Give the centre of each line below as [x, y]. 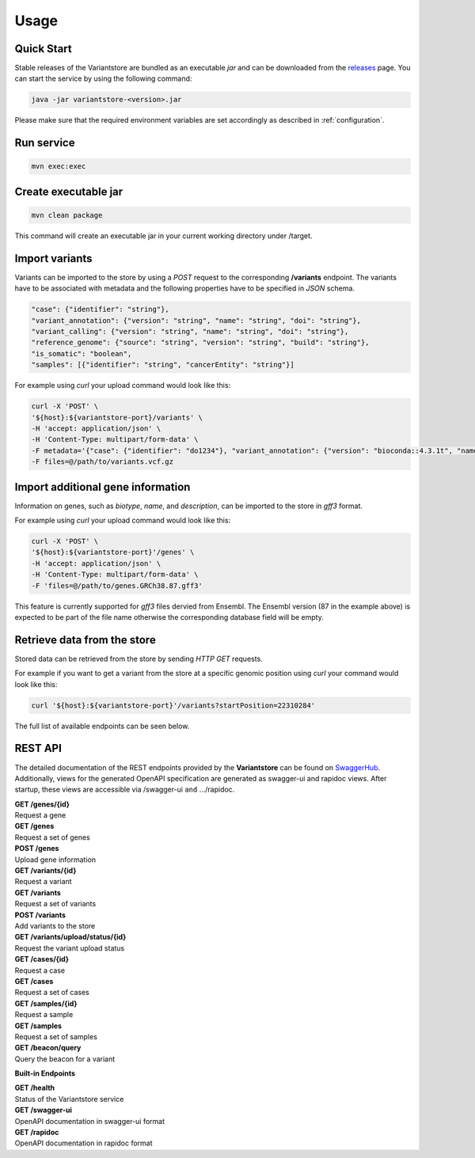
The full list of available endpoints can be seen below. [102, 726]
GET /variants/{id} [46, 871]
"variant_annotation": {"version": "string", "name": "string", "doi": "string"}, [196, 320]
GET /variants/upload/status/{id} [70, 937]
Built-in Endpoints [45, 1073]
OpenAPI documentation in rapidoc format [84, 1143]
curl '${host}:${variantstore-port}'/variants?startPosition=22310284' [173, 705]
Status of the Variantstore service [69, 1099]
